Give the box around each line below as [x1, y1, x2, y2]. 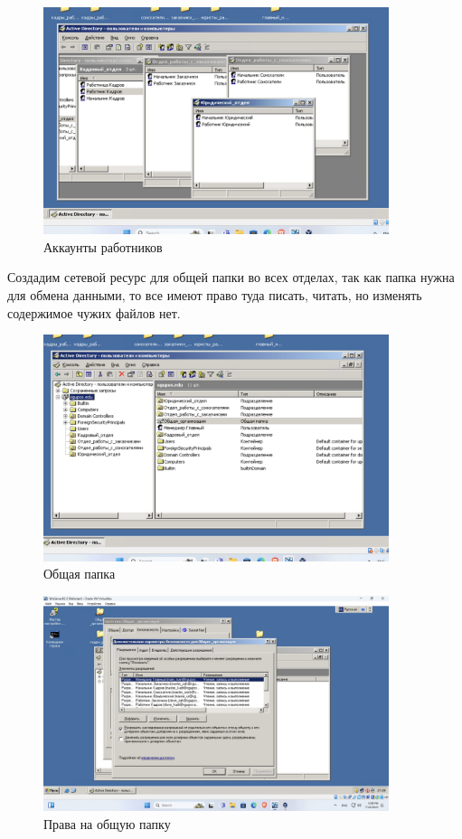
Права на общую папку [43, 814, 171, 833]
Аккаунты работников [43, 237, 163, 256]
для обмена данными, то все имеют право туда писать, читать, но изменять [7, 285, 422, 304]
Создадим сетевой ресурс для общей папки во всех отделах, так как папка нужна [7, 268, 455, 287]
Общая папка [43, 564, 116, 583]
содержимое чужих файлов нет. [7, 303, 181, 322]
